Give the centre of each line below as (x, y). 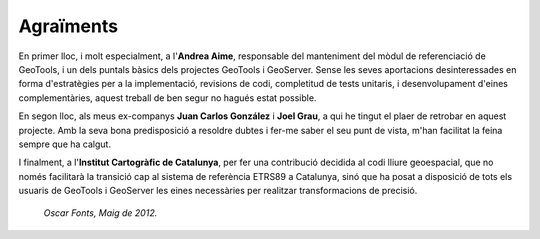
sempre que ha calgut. (65, 144)
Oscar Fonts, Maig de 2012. (100, 213)
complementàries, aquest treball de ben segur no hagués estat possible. (167, 97)
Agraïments (68, 26)
